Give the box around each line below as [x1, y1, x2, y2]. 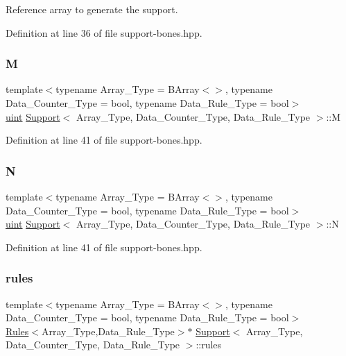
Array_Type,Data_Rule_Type [41, 323, 175, 338]
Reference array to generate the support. [6, 2, 178, 16]
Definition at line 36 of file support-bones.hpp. [6, 25, 202, 40]
